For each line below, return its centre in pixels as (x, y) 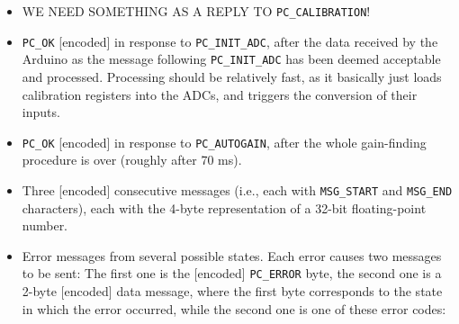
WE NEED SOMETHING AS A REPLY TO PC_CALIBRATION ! (196, 11)
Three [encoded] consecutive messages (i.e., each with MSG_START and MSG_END (237, 190)
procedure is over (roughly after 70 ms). (132, 160)
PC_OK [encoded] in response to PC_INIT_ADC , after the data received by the (230, 41)
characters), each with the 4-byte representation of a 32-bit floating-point (224, 207)
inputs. (41, 112)
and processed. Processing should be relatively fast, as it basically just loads (232, 76)
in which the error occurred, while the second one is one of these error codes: (234, 308)
